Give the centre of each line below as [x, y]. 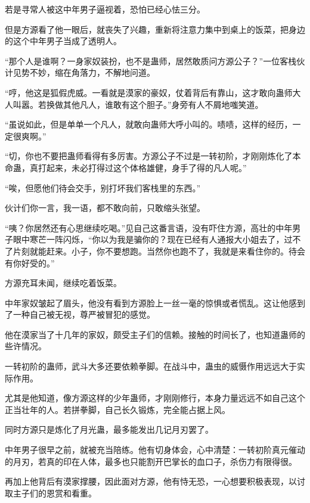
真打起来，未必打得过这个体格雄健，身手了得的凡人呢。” [138, 167]
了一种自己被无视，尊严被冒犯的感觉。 [80, 314]
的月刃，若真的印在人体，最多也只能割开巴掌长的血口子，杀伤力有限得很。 [151, 461]
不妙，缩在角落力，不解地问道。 [92, 72]
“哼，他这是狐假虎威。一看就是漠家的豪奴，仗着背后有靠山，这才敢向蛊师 [149, 92]
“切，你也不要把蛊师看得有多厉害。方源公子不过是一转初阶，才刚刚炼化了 [149, 156]
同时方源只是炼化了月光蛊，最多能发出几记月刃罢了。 [109, 429]
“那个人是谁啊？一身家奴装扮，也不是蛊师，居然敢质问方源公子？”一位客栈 [151, 60]
